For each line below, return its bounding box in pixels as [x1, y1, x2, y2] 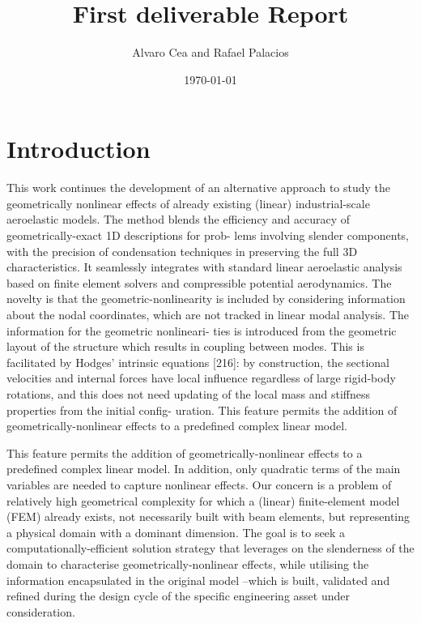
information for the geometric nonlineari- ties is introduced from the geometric [6, 322, 397, 339]
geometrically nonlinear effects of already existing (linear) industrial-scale [6, 194, 370, 211]
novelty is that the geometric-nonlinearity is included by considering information [6, 290, 406, 307]
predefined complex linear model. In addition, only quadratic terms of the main [6, 460, 401, 477]
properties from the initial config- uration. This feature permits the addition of [6, 401, 398, 418]
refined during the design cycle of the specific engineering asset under [6, 587, 350, 604]
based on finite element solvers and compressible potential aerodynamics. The [6, 274, 392, 291]
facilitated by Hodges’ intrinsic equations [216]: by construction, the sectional [6, 353, 389, 370]
